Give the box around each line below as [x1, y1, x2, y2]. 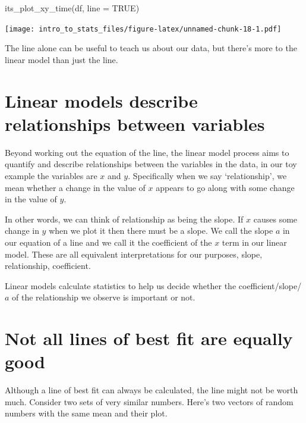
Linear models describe [5, 88, 198, 112]
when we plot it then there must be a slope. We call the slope [49, 224, 273, 237]
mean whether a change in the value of [5, 181, 146, 193]
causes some [253, 212, 298, 225]
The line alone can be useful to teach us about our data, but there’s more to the [5, 42, 297, 54]
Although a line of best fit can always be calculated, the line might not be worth [5, 384, 298, 396]
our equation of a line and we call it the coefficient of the [5, 236, 212, 248]
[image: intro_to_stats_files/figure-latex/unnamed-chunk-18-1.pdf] [5, 24, 282, 33]
